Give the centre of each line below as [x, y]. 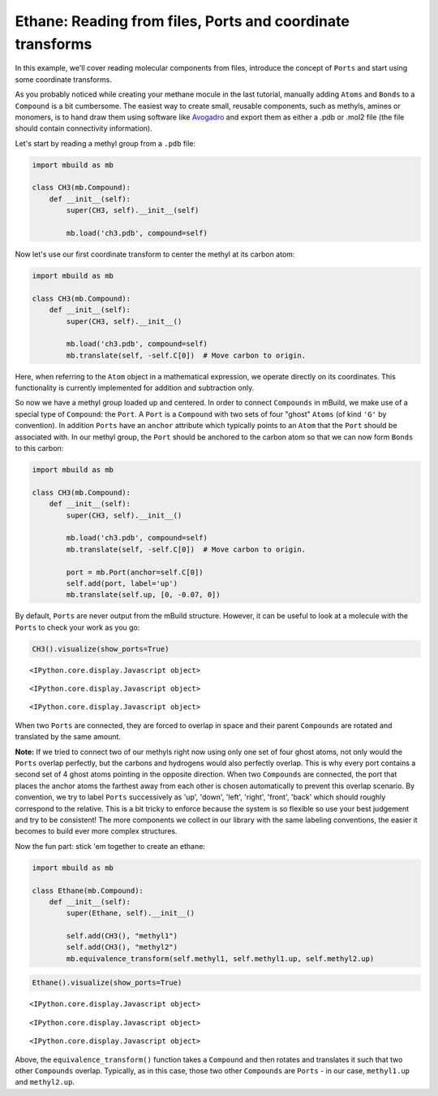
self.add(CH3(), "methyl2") [122, 947]
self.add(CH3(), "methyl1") [122, 936]
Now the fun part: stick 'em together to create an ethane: [110, 846]
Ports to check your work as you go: [77, 627]
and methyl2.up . [45, 1082]
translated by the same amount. [68, 737]
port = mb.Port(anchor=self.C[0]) [135, 572]
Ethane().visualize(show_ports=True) [107, 983]
